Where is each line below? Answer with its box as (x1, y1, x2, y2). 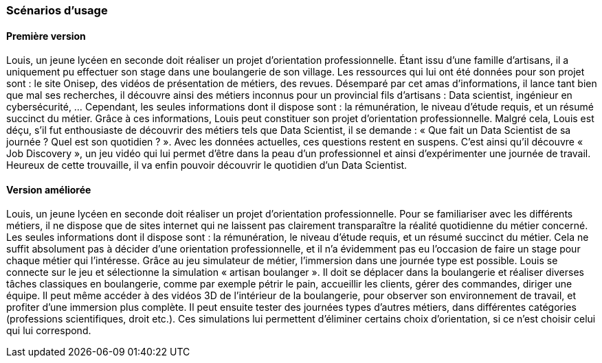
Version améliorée (6, 183, 91, 196)
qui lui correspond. (6, 325, 91, 337)
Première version (6, 30, 86, 42)
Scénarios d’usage (6, 3, 108, 17)
